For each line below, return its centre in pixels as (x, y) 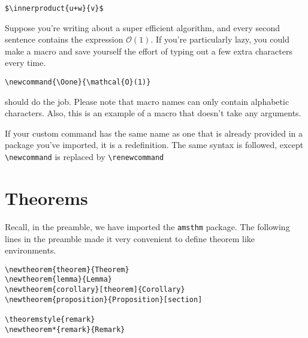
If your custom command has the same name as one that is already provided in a (154, 133)
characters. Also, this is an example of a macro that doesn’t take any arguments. (153, 113)
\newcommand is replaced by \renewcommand (84, 157)
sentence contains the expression (64, 39)
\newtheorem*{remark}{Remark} (65, 329)
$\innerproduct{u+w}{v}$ (54, 8)
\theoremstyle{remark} (50, 319)
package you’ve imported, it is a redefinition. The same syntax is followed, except (154, 145)
